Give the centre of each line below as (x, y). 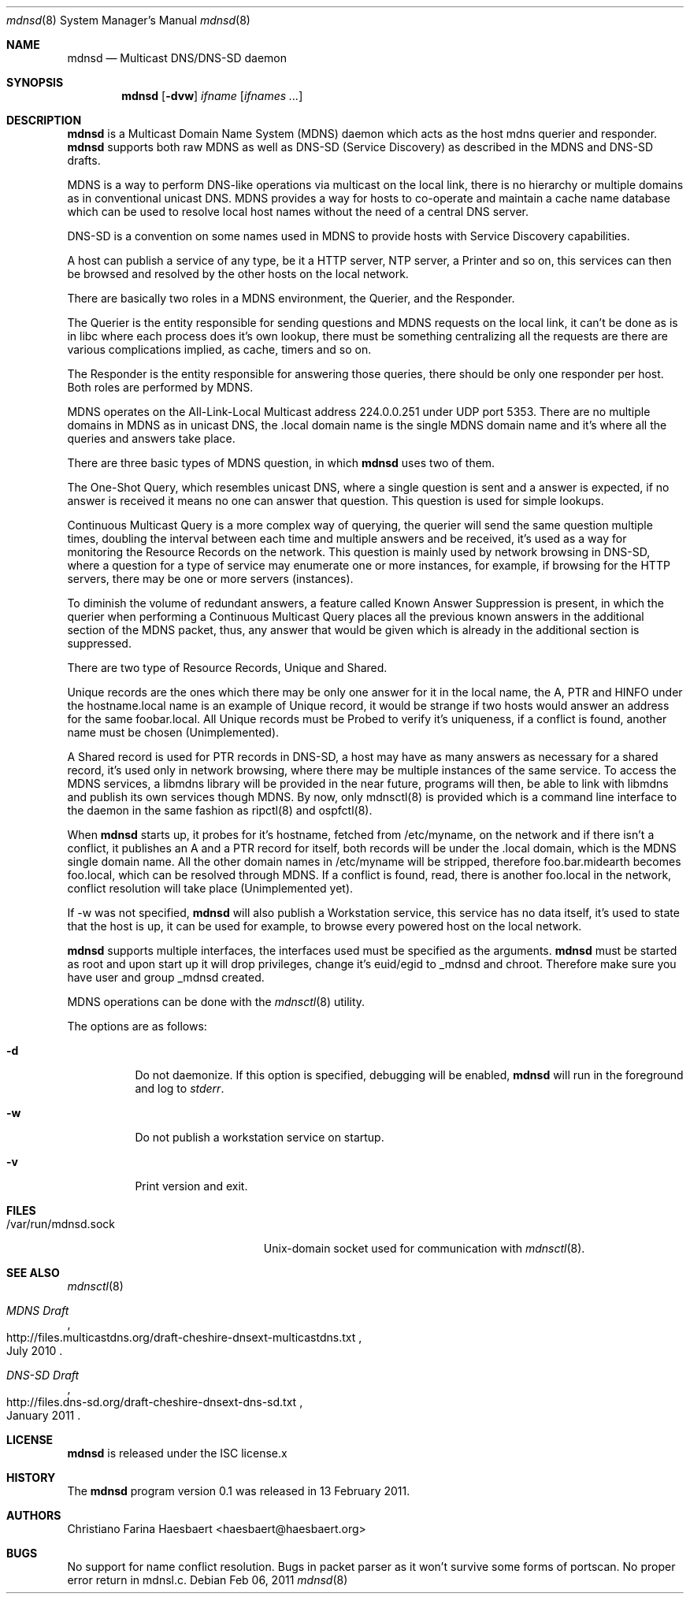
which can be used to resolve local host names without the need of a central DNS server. (298, 212)
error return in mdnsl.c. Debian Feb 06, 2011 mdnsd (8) (208, 1580)
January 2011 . (44, 1415)
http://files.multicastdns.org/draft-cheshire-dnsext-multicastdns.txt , (184, 1337)
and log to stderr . (180, 1088)
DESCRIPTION (44, 120)
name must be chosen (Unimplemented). (173, 732)
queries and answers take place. (151, 438)
